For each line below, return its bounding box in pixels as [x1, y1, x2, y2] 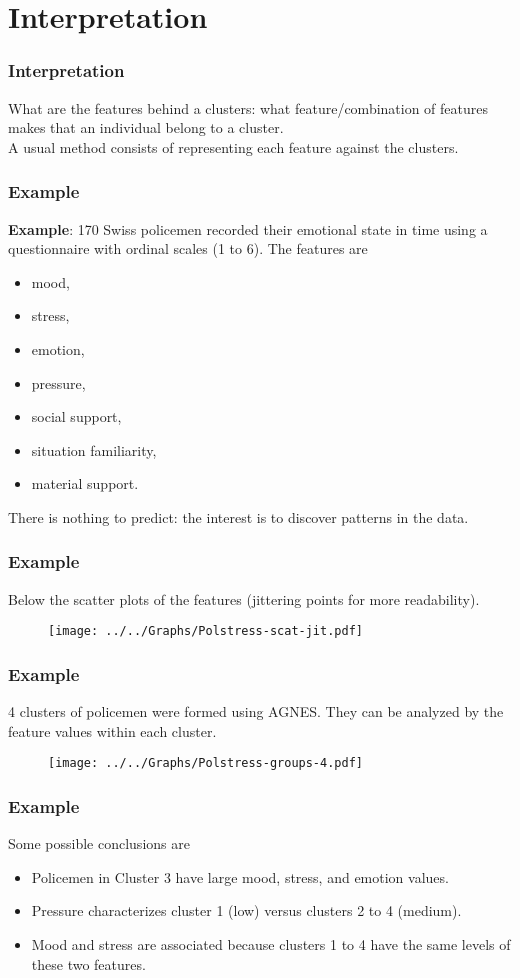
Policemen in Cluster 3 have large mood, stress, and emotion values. [31, 866, 449, 887]
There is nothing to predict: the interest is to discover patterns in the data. [8, 506, 469, 527]
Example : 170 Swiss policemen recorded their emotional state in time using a [8, 218, 488, 239]
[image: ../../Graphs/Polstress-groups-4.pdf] [48, 756, 363, 771]
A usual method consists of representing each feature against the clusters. [8, 136, 459, 157]
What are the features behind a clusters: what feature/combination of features [8, 97, 489, 118]
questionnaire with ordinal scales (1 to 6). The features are [8, 238, 368, 259]
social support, [31, 406, 122, 427]
